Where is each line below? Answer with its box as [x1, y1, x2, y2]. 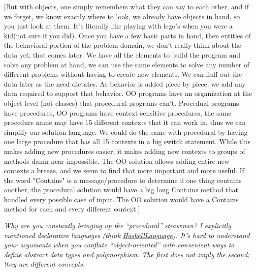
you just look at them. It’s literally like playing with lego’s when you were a [4, 21, 233, 31]
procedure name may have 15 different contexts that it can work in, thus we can [4, 117, 246, 127]
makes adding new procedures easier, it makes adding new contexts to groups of [4, 146, 245, 156]
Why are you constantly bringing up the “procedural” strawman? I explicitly [4, 220, 231, 231]
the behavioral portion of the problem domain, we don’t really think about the [4, 40, 242, 50]
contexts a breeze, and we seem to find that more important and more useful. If [4, 165, 245, 176]
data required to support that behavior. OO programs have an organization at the [4, 88, 252, 98]
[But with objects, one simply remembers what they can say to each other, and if [4, 1, 249, 11]
